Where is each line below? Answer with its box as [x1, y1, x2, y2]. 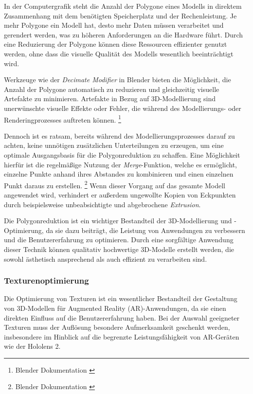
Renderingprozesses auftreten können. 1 [4, 113, 121, 125]
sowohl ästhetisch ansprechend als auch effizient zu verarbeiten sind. [4, 253, 207, 264]
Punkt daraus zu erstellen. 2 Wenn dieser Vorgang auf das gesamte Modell [4, 179, 225, 190]
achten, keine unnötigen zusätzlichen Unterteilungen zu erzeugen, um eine [4, 140, 224, 150]
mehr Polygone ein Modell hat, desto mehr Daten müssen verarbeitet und [4, 20, 224, 30]
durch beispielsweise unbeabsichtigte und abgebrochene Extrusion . [4, 199, 201, 209]
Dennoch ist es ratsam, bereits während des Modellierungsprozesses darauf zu [4, 130, 235, 141]
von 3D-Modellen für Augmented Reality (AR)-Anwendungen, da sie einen [4, 303, 226, 313]
